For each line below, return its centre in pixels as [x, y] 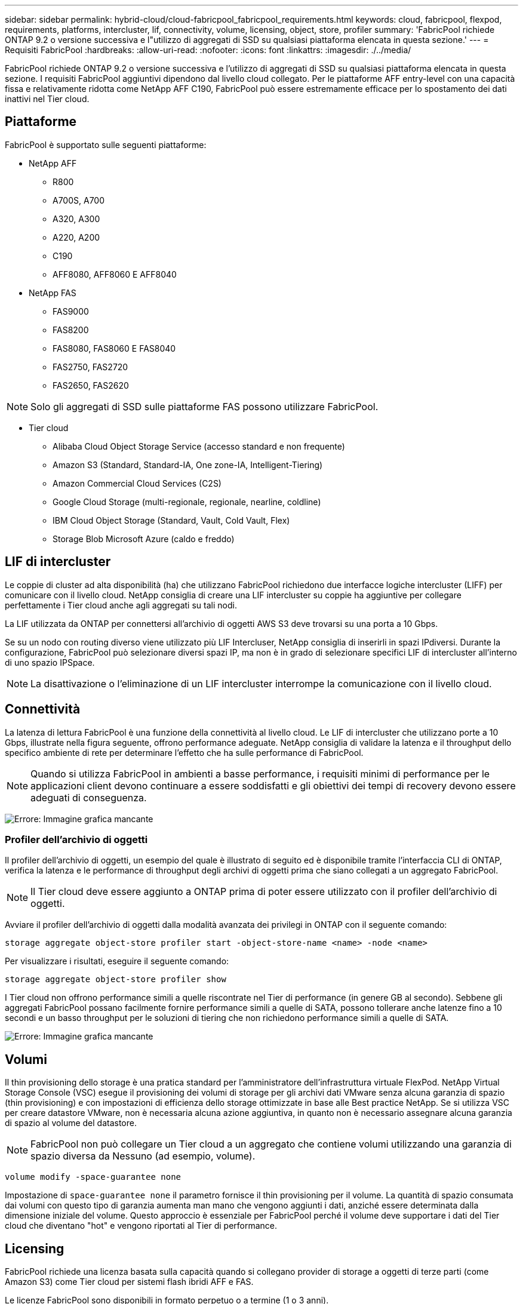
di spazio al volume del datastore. [71, 1123]
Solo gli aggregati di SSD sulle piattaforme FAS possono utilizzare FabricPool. [204, 406]
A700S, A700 [79, 200]
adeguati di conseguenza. [89, 797]
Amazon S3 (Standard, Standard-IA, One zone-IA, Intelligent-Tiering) [188, 465]
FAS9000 [71, 311]
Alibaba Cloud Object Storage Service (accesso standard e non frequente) [199, 446]
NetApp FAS [53, 293]
